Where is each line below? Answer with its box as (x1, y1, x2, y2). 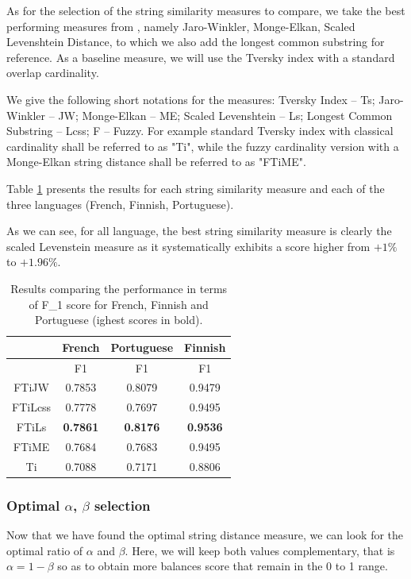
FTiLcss (12, 399, 52, 415)
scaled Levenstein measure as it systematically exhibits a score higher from (6, 237, 371, 254)
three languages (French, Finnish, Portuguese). (6, 195, 234, 212)
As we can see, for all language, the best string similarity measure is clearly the (6, 222, 392, 239)
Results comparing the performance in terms (10, 280, 228, 296)
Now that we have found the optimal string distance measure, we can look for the (6, 527, 404, 543)
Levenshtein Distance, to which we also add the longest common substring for (6, 33, 385, 50)
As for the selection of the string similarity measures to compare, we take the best (6, 2, 405, 18)
